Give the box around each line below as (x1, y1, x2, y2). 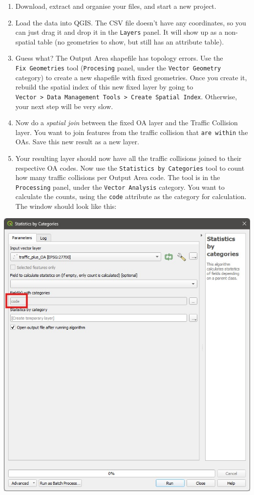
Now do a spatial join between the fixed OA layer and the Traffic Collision (15, 117, 238, 128)
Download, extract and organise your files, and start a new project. (15, 1, 216, 11)
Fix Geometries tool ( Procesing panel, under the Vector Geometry (15, 63, 221, 73)
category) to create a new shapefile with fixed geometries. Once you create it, (15, 72, 247, 82)
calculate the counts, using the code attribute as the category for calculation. (15, 191, 247, 202)
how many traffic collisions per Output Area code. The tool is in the (15, 172, 220, 182)
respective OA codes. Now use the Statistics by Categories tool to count (15, 162, 245, 173)
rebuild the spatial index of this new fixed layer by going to (15, 82, 193, 92)
